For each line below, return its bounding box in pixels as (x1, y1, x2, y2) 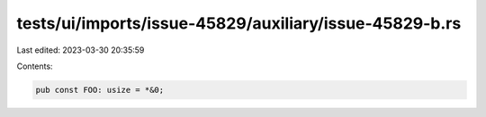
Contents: (16, 61, 53, 71)
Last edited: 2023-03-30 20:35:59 (16, 45, 145, 55)
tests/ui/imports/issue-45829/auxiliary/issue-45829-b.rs (16, 13, 462, 33)
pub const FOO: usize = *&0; (35, 85, 165, 95)
